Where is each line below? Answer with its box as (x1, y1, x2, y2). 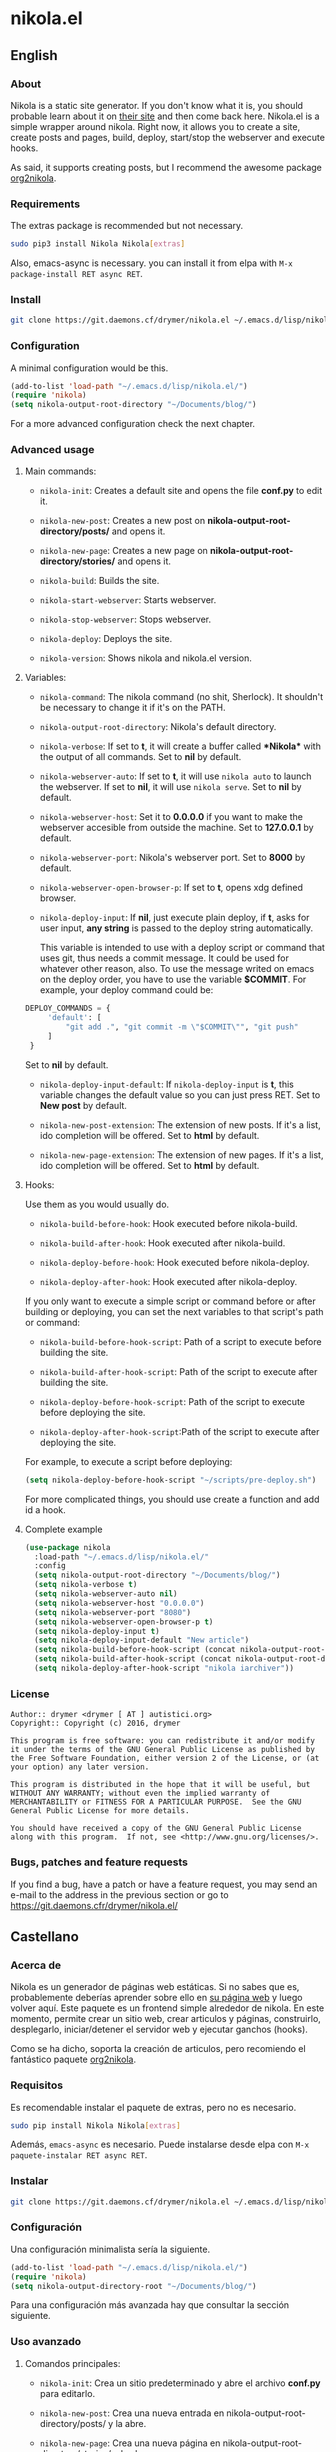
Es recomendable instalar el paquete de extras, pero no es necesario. (10, 2101, 297, 2113)
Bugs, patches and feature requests (10, 1855, 188, 1869)
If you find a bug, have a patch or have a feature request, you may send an (10, 1878, 318, 1890)
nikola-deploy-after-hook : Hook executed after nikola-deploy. (39, 1275, 298, 1287)
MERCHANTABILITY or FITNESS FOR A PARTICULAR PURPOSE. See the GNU (10, 1797, 302, 1807)
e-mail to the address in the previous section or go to (10, 1888, 229, 1901)
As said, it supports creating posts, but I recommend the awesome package (10, 161, 322, 173)
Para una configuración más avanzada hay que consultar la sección (10, 2299, 290, 2311)
